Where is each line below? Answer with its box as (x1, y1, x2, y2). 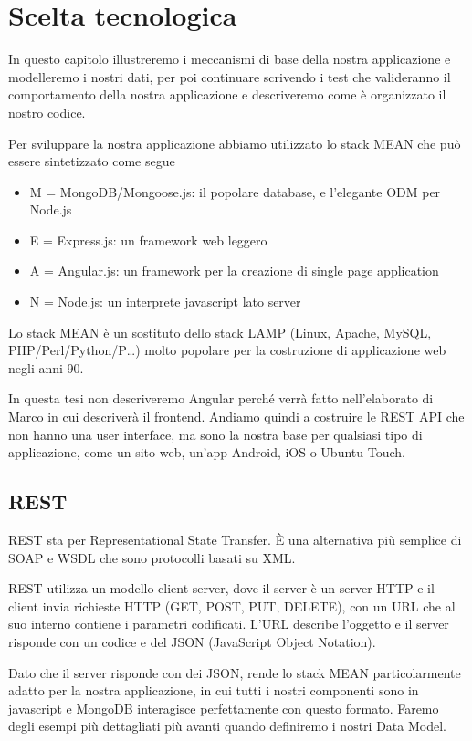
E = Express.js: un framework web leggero (29, 230, 267, 249)
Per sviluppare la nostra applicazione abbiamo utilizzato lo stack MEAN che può (8, 133, 461, 152)
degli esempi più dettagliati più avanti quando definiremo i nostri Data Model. (8, 716, 446, 736)
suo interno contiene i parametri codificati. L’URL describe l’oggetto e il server (8, 614, 449, 633)
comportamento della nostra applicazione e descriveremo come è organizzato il (8, 85, 446, 104)
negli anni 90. (8, 358, 84, 377)
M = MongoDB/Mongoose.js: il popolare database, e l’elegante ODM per (29, 182, 441, 201)
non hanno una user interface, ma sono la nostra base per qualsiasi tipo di (8, 424, 423, 444)
